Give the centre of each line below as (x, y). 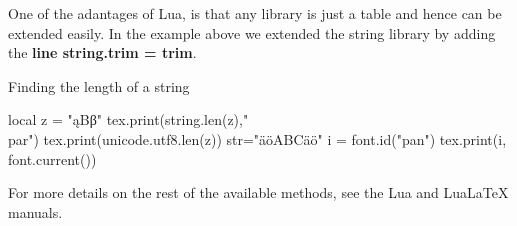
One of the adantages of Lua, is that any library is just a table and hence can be (255, 13)
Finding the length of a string (99, 85)
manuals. (35, 211)
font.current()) (52, 158)
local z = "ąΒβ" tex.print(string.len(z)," (128, 119)
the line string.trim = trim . (102, 52)
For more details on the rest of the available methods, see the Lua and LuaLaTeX (258, 192)
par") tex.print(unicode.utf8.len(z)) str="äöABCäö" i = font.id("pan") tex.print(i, (257, 138)
